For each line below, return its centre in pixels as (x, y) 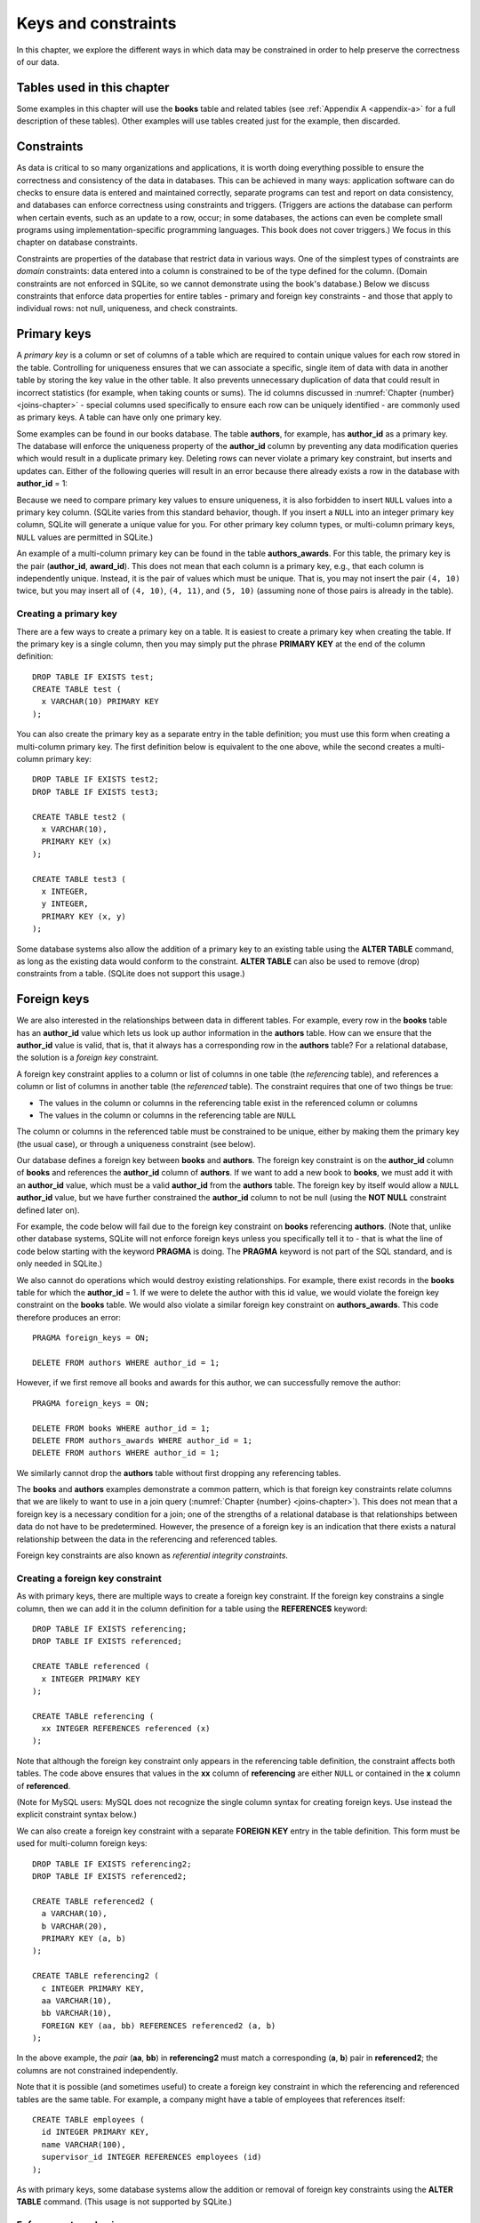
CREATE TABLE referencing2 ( (96, 1976)
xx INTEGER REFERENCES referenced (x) (126, 1729)
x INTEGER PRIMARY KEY (91, 1679)
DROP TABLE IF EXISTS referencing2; (112, 1864)
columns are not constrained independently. (97, 2070)
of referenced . (44, 1786)
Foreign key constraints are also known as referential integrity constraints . (152, 1555)
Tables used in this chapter (93, 88)
